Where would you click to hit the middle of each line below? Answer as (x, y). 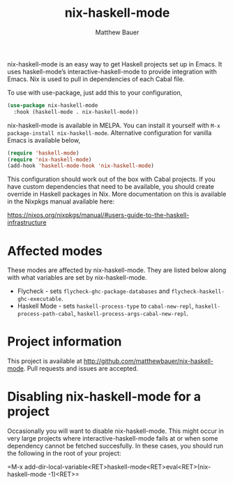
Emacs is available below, (44, 140)
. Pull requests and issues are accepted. (81, 369)
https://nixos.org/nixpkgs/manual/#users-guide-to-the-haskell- (98, 215)
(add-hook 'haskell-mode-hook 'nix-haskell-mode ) (81, 166)
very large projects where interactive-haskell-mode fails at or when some (113, 439)
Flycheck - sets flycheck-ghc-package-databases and (93, 291)
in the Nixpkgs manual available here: (61, 201)
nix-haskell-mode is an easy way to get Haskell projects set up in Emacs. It (115, 64)
